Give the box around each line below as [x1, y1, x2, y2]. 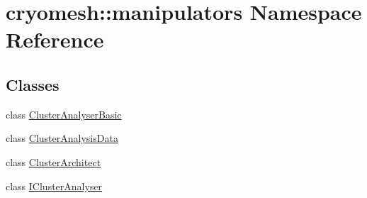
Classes [6, 73, 60, 95]
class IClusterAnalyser [6, 178, 103, 193]
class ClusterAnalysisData [6, 131, 118, 145]
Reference [6, 25, 104, 54]
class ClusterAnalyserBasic [6, 106, 122, 121]
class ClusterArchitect [6, 154, 101, 169]
